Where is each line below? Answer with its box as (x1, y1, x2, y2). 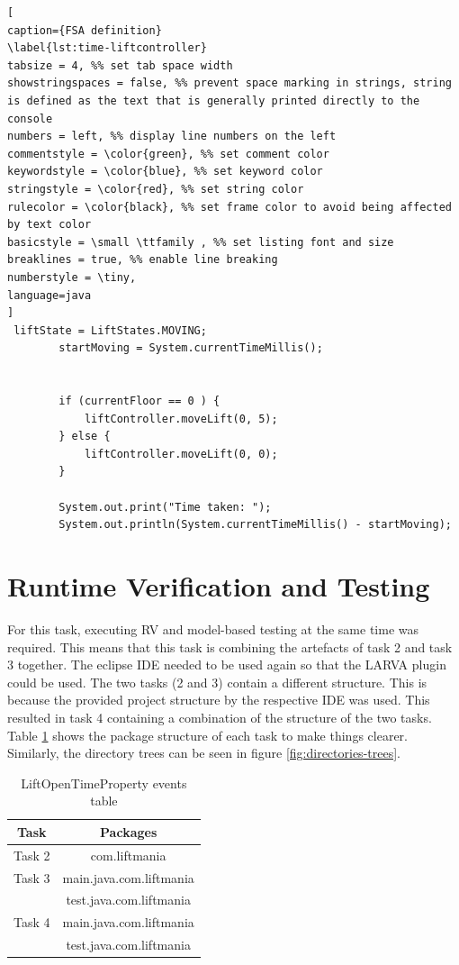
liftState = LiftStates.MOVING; (13, 323, 207, 337)
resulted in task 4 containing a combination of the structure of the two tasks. (7, 707, 432, 726)
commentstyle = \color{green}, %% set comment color (7, 147, 329, 160)
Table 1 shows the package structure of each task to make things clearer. (7, 725, 408, 744)
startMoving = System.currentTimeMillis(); (58, 341, 323, 355)
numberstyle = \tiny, (7, 270, 137, 284)
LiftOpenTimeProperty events (21, 773, 187, 792)
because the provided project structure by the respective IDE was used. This (7, 690, 430, 709)
